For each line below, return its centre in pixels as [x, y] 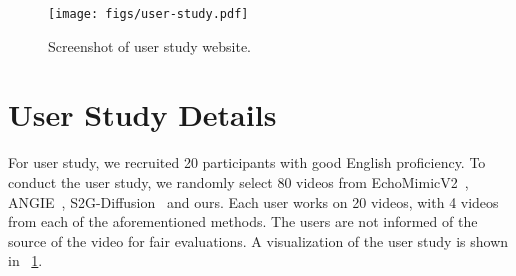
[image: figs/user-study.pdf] [148, 14]
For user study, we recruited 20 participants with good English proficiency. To [247, 162]
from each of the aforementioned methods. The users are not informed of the [243, 221]
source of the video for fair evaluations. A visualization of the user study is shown [258, 240]
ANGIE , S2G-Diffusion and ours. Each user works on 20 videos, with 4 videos [253, 201]
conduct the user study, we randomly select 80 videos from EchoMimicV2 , [238, 181]
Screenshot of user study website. [149, 45]
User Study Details [142, 114]
